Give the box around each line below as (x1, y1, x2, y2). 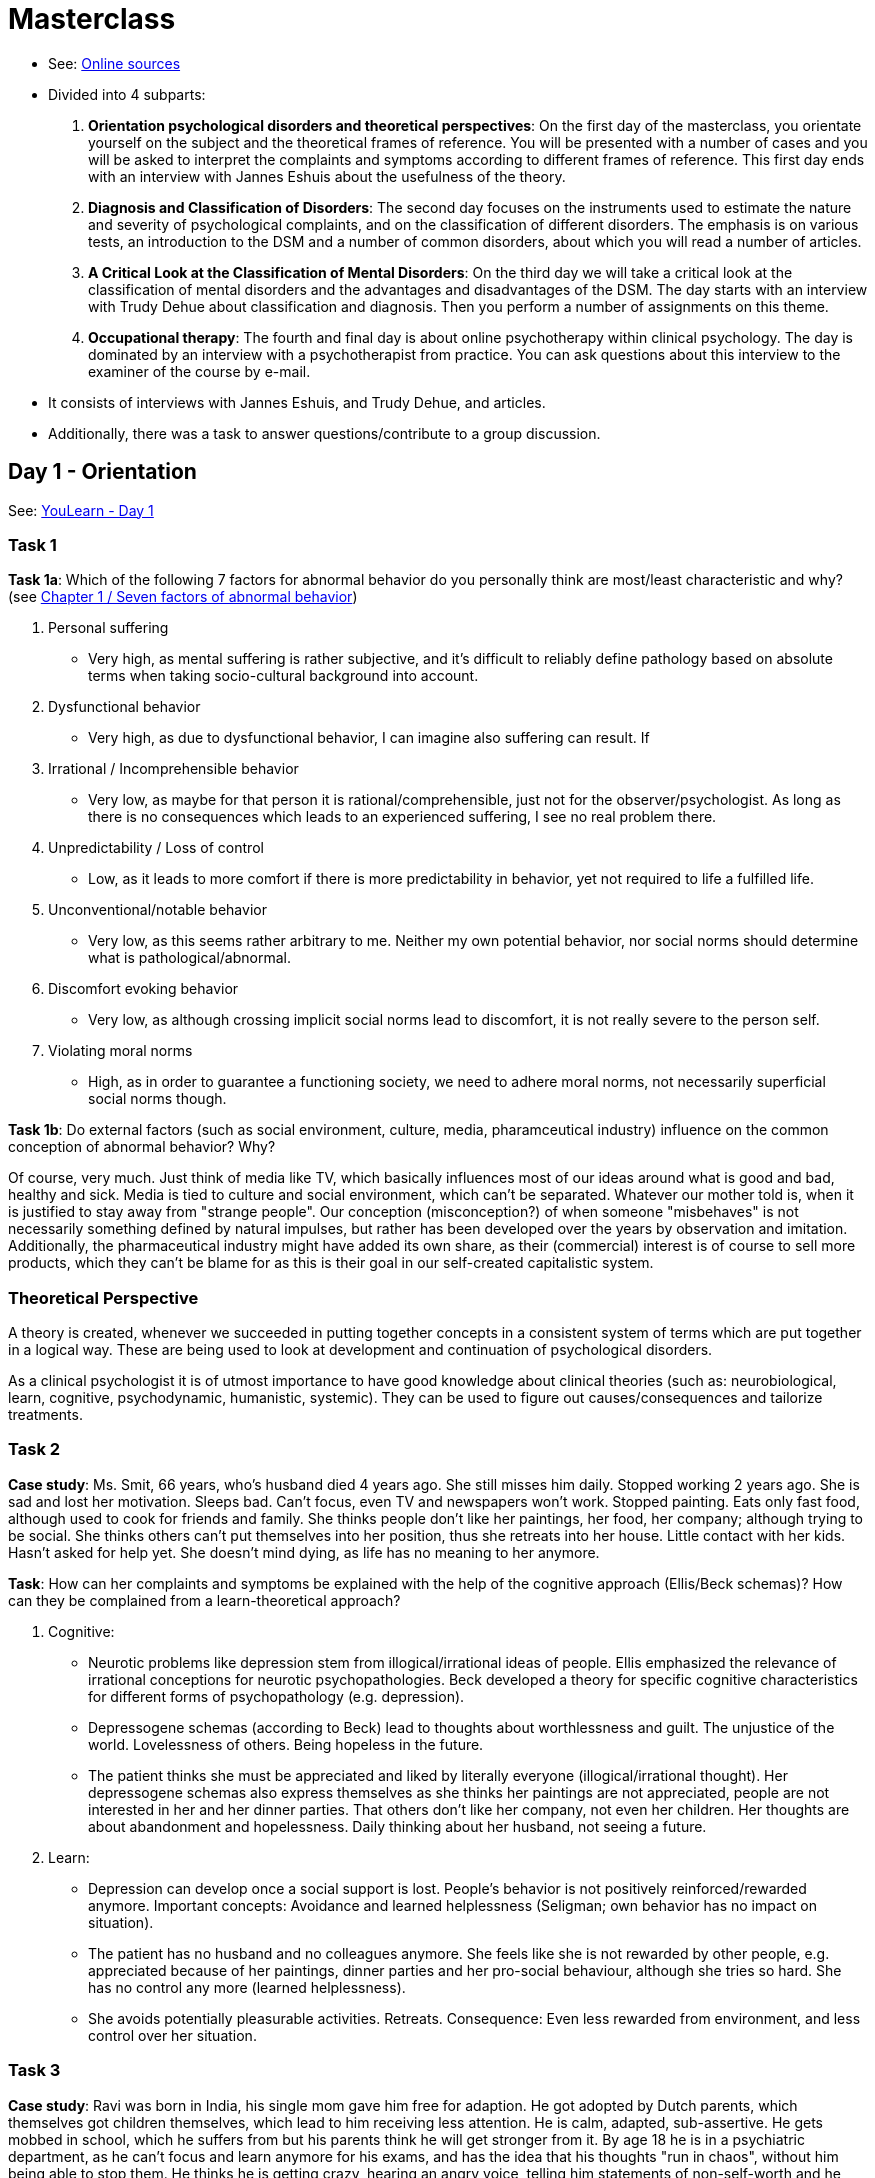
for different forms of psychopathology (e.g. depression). (88, 1687, 465, 1705)
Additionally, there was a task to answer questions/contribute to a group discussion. (48, 424, 601, 442)
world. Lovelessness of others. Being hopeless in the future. (88, 1735, 484, 1753)
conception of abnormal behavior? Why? (8, 1138, 276, 1156)
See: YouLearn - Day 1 (8, 501, 154, 519)
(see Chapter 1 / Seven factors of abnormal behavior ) (8, 588, 358, 606)
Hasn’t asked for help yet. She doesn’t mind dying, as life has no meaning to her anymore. (8, 1543, 600, 1561)
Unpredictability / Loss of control (48, 839, 264, 857)
